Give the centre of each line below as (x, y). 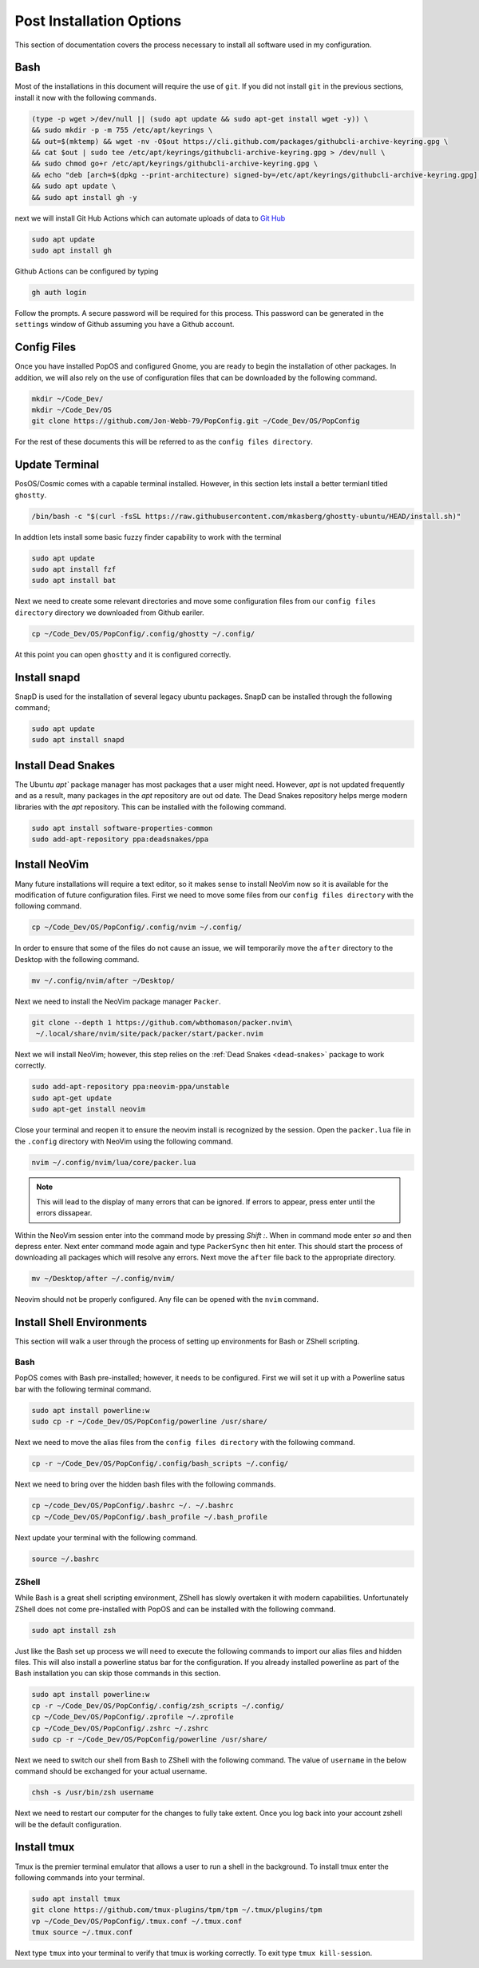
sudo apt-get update (71, 1098)
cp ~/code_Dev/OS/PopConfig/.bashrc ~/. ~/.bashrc (133, 1506)
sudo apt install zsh (74, 1630)
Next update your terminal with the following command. (106, 1537)
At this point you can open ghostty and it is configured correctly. (123, 654)
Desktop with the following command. (77, 959)
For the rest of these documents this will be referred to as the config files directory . (164, 442)
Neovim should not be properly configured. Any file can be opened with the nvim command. (167, 1299)
